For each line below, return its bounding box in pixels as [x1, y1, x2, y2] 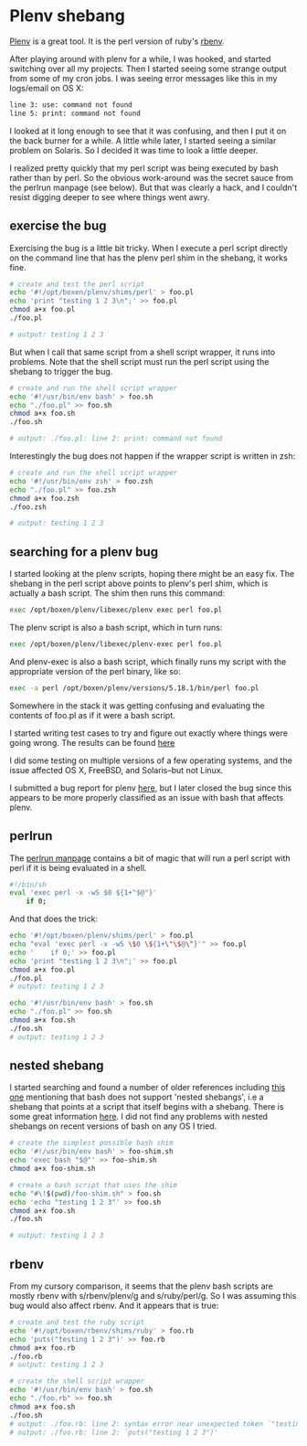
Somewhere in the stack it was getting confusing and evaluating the [9, 700, 265, 711]
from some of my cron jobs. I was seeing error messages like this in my [9, 72, 278, 83]
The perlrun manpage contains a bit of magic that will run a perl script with [9, 852, 291, 864]
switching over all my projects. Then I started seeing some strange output [9, 63, 287, 74]
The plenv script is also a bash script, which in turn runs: [9, 622, 223, 633]
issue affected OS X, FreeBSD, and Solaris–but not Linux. [9, 764, 224, 775]
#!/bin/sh [9, 879, 48, 889]
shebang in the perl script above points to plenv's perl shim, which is [9, 578, 269, 590]
